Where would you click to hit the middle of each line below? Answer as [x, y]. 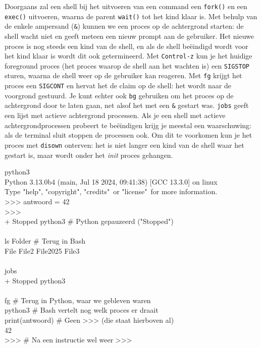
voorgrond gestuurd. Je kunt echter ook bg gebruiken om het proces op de [119, 95]
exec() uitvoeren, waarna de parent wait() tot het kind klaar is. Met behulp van [131, 16]
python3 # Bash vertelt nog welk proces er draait [82, 310]
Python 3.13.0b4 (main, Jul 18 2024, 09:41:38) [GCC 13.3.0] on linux [111, 181]
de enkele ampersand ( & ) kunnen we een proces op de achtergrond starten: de [124, 26]
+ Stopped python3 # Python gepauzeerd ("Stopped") [89, 221]
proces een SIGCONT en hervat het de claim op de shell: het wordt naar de [118, 85]
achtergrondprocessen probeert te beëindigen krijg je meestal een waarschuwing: [128, 125]
